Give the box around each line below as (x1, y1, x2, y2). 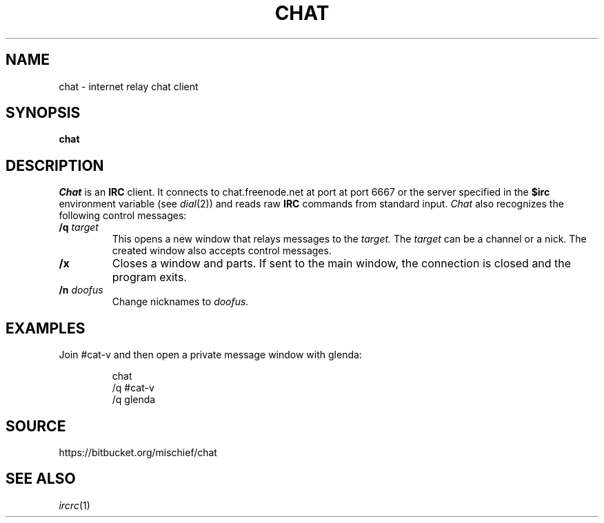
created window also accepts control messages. (112, 245, 332, 257)
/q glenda (112, 393, 156, 406)
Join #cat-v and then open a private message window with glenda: (59, 349, 362, 361)
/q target (59, 221, 99, 234)
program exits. (112, 270, 187, 285)
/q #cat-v (112, 382, 154, 394)
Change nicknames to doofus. (112, 296, 249, 308)
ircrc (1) (59, 499, 90, 511)
